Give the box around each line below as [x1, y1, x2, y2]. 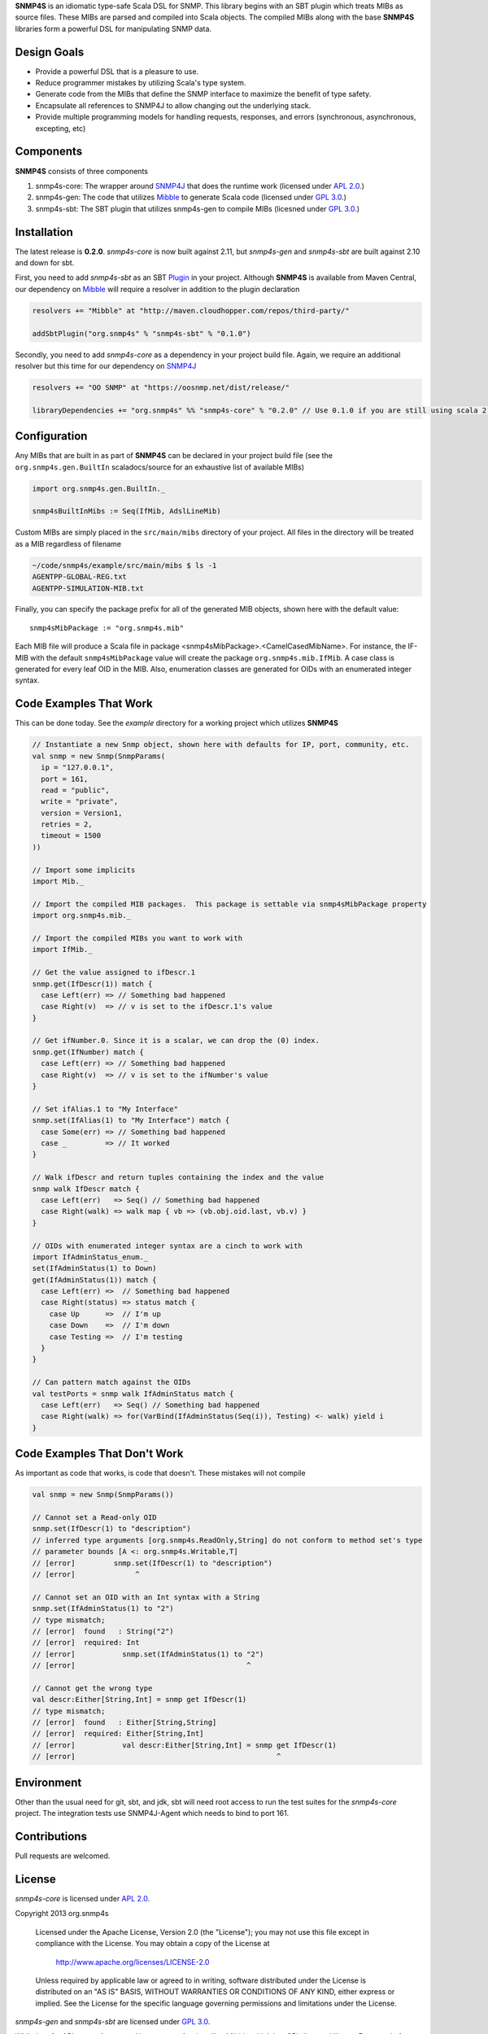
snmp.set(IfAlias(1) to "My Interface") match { [32, 1115, 230, 1125]
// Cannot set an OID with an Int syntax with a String [32, 1592, 260, 1602]
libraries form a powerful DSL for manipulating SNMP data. [15, 24, 211, 33]
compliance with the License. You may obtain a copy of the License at [35, 1939, 270, 1949]
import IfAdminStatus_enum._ [32, 1252, 149, 1261]
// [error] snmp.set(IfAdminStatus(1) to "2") [32, 1649, 264, 1659]
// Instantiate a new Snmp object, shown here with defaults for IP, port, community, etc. [32, 740, 410, 749]
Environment [15, 1775, 82, 1789]
